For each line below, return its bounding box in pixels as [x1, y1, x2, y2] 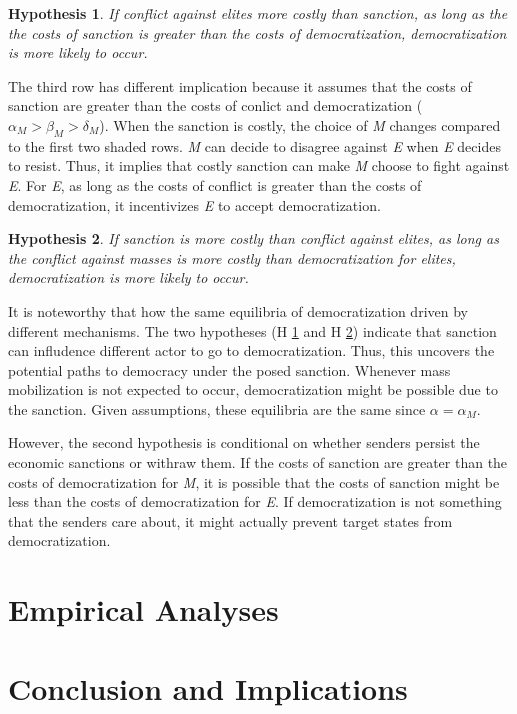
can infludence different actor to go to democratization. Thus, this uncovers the [8, 340, 495, 361]
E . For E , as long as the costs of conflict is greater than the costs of [8, 174, 422, 195]
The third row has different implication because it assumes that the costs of [8, 75, 472, 96]
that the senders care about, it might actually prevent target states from [8, 510, 453, 531]
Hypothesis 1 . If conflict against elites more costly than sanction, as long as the [8, 3, 508, 23]
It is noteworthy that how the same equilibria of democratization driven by [8, 300, 468, 321]
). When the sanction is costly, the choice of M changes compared [99, 114, 501, 135]
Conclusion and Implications [8, 667, 408, 708]
